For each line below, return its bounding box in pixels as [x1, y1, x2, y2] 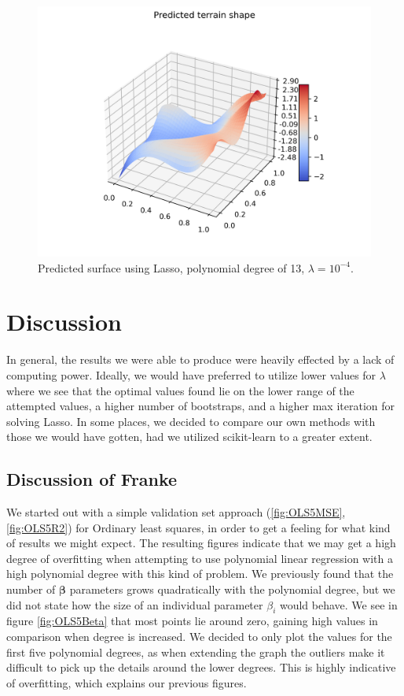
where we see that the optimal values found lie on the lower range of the [6, 382, 354, 398]
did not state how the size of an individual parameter [6, 596, 263, 613]
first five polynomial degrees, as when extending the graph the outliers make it [6, 643, 385, 660]
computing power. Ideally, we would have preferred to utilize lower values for [6, 366, 376, 383]
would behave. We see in [279, 596, 398, 613]
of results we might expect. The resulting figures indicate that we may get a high [6, 535, 396, 551]
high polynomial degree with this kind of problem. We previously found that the [6, 565, 394, 582]
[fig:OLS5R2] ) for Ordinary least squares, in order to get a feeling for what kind [6, 519, 391, 535]
